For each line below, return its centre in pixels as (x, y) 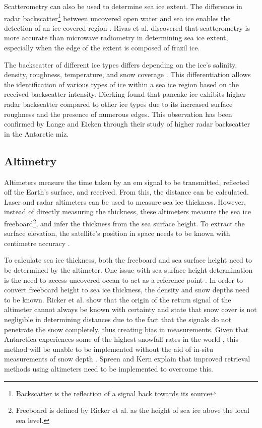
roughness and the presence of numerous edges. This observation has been (118, 114)
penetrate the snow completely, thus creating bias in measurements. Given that (126, 329)
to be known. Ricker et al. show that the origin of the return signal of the (118, 299)
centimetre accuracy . (37, 243)
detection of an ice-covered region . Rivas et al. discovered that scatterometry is (127, 27)
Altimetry (30, 161)
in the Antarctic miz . (37, 133)
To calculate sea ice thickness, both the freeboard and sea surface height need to (128, 260)
